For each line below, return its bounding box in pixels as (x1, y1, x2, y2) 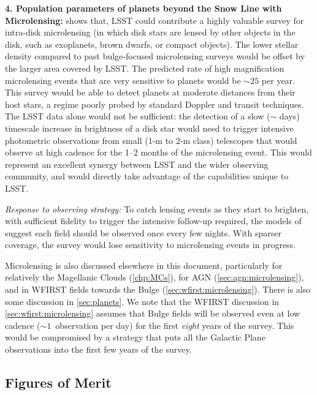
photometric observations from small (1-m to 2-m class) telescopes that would (5, 134, 297, 146)
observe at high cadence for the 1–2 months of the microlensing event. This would (5, 146, 312, 159)
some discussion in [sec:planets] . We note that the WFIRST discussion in (5, 295, 280, 307)
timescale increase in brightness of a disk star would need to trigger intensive (5, 121, 294, 134)
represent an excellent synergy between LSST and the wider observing (5, 157, 269, 170)
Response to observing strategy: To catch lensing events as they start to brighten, (5, 202, 309, 215)
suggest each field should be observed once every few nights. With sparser (5, 226, 281, 239)
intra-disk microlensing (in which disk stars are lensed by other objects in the (5, 26, 296, 39)
